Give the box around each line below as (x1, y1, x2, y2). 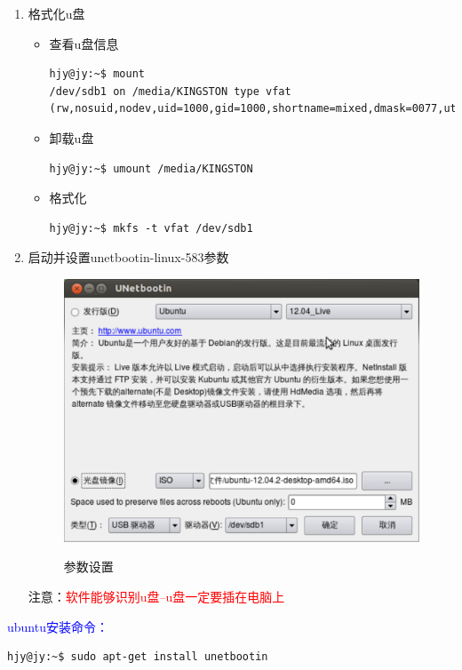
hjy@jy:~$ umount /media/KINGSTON (49, 162, 253, 175)
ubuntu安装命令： (7, 617, 108, 635)
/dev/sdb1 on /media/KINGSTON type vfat (49, 84, 291, 98)
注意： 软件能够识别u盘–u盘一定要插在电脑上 (28, 586, 285, 605)
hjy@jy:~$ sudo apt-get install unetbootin (7, 650, 268, 664)
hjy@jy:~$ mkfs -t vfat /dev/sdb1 (49, 221, 253, 235)
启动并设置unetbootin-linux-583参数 (28, 248, 229, 267)
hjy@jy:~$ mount (49, 68, 145, 81)
